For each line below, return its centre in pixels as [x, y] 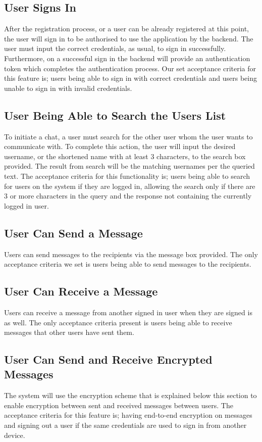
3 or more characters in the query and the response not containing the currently [128, 196]
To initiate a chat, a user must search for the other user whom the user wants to [128, 136]
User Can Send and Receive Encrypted [108, 359]
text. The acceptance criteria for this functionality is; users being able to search [127, 176]
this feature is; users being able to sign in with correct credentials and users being [130, 78]
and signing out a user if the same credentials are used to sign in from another [125, 425]
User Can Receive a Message [81, 291]
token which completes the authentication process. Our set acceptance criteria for [130, 68]
